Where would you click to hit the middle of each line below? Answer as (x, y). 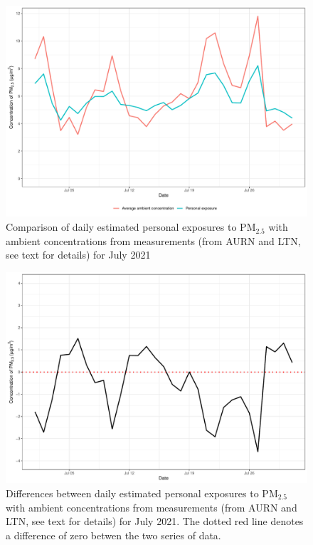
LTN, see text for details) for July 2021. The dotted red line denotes (155, 521)
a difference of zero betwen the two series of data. (113, 535)
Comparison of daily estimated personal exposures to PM (131, 227)
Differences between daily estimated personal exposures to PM (142, 493)
